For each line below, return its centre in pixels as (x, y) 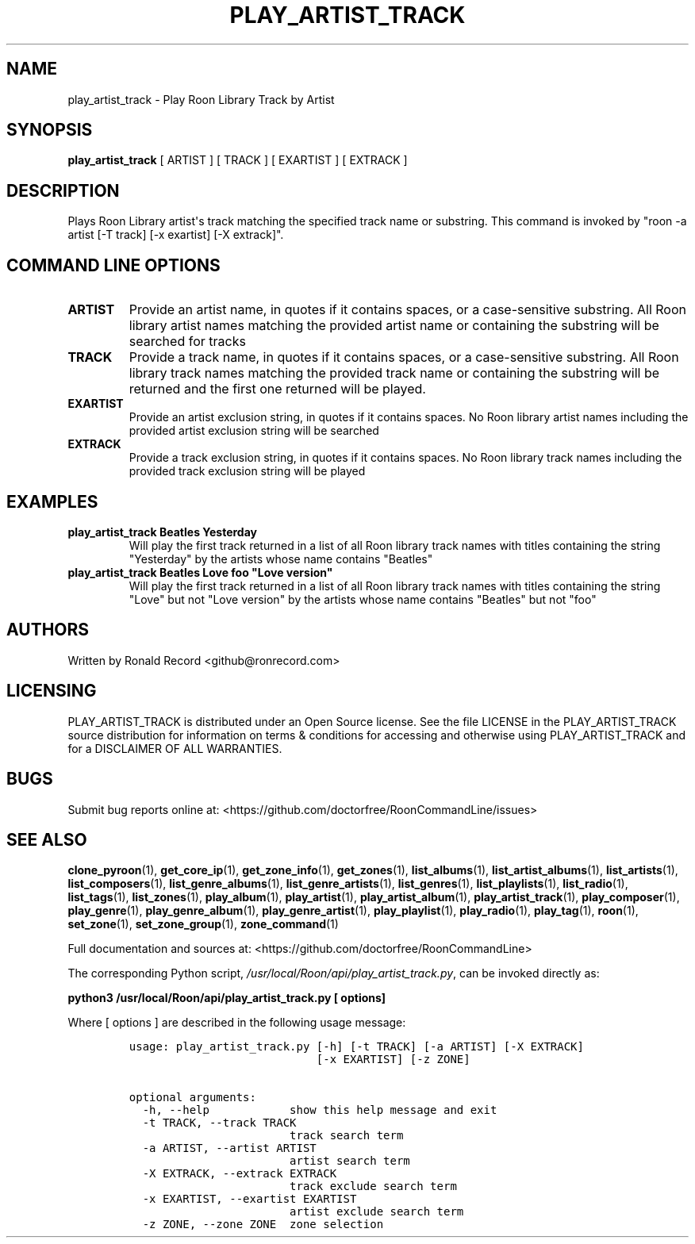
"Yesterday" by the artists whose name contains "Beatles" (281, 559)
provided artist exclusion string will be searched (254, 431)
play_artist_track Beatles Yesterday (163, 532)
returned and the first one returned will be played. (277, 389)
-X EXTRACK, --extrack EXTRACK (240, 1174)
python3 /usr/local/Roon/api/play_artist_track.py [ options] (227, 998)
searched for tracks (187, 342)
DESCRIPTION (63, 190)
